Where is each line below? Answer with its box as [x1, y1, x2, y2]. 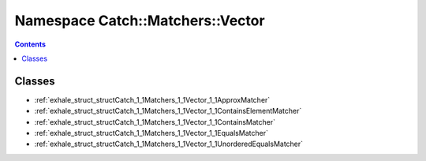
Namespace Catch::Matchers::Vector [14, 12, 265, 29]
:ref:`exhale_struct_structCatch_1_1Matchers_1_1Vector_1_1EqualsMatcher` [34, 129, 268, 138]
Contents [14, 39, 47, 49]
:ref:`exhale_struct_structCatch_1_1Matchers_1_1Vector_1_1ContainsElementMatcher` [34, 107, 302, 116]
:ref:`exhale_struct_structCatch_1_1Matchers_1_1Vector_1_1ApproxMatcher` [34, 95, 271, 104]
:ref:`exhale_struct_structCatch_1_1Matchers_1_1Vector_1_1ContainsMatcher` [34, 117, 276, 126]
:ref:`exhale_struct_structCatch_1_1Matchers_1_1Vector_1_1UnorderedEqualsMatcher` [34, 139, 304, 149]
